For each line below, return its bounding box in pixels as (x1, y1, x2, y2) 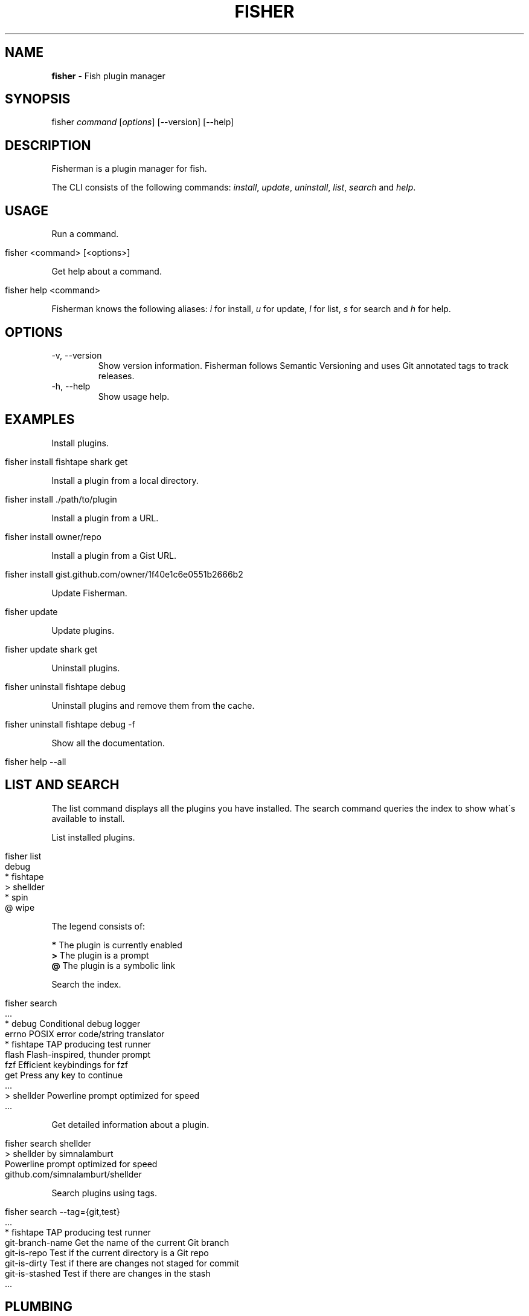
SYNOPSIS (5, 91, 71, 107)
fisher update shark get (5, 643, 98, 654)
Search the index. (51, 979, 121, 989)
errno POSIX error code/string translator (5, 1028, 165, 1039)
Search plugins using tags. (51, 1187, 157, 1198)
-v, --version (51, 350, 102, 360)
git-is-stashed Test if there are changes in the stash (5, 1268, 211, 1279)
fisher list (5, 850, 42, 861)
